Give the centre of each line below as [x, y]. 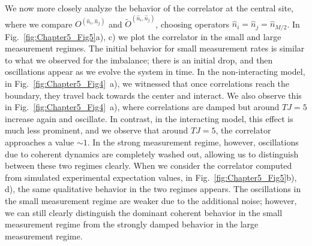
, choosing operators [193, 24]
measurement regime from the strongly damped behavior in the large [132, 224]
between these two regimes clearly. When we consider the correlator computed [148, 165]
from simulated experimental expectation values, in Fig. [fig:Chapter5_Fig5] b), [151, 177]
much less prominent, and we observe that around [97, 130]
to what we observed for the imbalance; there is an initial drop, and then [139, 60]
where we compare [39, 24]
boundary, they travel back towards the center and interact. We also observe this [153, 95]
